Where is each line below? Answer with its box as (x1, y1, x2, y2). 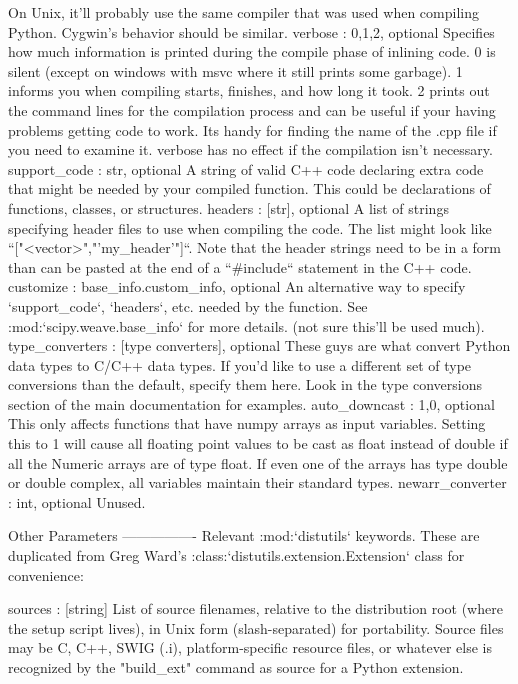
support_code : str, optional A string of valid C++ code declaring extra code (8, 158, 484, 179)
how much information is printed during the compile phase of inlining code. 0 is (8, 41, 496, 62)
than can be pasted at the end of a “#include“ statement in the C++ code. (8, 256, 472, 277)
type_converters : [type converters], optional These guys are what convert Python (8, 335, 511, 356)
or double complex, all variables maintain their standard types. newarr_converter (8, 472, 507, 493)
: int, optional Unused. (8, 491, 146, 512)
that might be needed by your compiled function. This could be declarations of (8, 178, 491, 199)
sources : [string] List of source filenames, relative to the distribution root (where (8, 598, 503, 619)
